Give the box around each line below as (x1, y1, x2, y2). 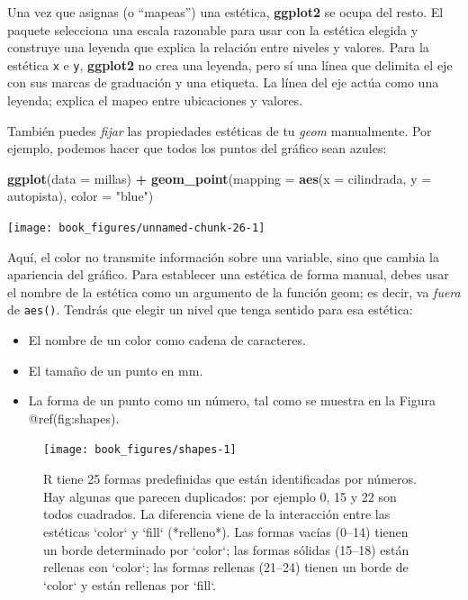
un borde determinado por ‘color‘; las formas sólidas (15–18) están (43, 540, 409, 559)
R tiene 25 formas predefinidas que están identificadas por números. (43, 469, 417, 488)
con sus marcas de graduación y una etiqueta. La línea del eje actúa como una (7, 73, 439, 92)
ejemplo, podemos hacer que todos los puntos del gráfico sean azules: (7, 139, 387, 158)
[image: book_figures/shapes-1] (43, 443, 237, 457)
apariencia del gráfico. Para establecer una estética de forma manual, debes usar (7, 265, 449, 284)
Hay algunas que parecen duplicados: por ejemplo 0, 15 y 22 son (43, 486, 397, 505)
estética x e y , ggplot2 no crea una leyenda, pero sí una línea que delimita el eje (7, 55, 453, 74)
